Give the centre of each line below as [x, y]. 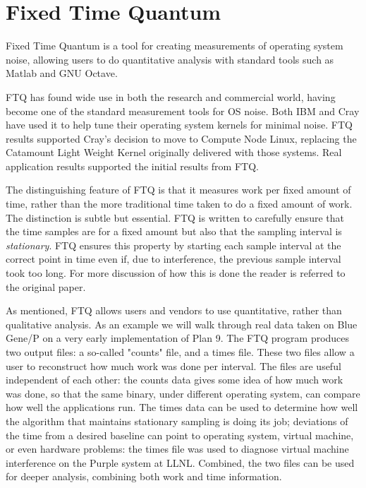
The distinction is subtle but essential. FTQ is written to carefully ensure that [175, 217]
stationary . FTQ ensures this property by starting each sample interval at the [173, 245]
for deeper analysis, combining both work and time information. [144, 476]
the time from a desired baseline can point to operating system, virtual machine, [180, 435]
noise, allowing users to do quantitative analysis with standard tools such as [170, 59]
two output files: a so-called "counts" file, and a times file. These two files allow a [180, 352]
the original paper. [46, 286]
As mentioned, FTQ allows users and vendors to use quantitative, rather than [174, 310]
